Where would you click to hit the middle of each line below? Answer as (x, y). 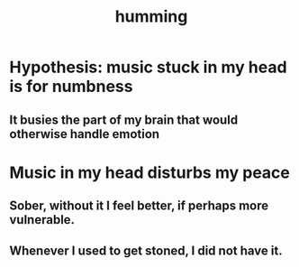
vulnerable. (42, 220)
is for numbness (71, 87)
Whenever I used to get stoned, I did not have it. (146, 250)
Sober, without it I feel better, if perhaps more (139, 206)
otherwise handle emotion (85, 134)
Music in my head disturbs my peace (150, 172)
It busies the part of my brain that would (124, 120)
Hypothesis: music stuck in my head (148, 67)
